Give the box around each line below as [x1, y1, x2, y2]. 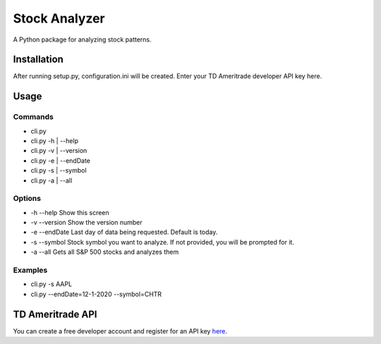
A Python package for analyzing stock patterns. [13, 35, 152, 44]
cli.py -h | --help [30, 137, 79, 145]
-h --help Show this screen [30, 208, 109, 216]
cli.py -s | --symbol [30, 166, 87, 175]
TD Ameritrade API [13, 308, 97, 320]
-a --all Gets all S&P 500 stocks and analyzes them [30, 247, 179, 257]
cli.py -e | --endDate [30, 156, 91, 165]
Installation [13, 54, 64, 66]
